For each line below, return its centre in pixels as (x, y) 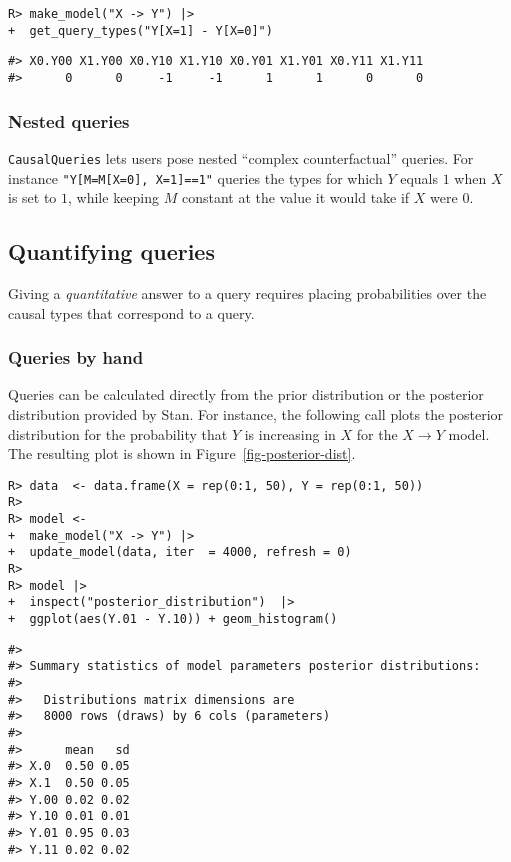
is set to (32, 197)
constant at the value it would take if (295, 197)
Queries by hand (76, 357)
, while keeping (114, 197)
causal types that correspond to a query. (131, 312)
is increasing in (290, 433)
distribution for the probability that (118, 433)
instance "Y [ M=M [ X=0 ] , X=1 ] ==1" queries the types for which (195, 177)
